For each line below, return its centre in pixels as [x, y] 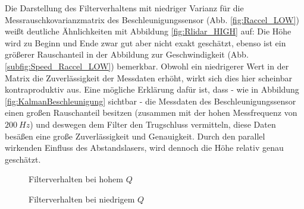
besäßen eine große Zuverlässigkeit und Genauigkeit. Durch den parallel [135, 136]
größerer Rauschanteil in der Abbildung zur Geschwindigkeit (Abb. [127, 54]
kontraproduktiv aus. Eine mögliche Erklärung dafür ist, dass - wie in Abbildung [152, 89]
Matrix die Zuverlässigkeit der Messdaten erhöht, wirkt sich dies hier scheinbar [149, 77]
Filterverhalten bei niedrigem [82, 199]
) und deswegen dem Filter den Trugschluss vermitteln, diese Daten [153, 124]
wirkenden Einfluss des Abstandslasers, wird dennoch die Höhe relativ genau [144, 148]
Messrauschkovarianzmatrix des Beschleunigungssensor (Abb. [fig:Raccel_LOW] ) [152, 19]
